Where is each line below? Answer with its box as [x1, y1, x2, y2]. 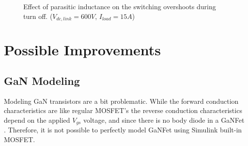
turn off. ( [23, 11, 53, 21]
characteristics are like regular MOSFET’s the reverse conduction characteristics [4, 105, 242, 115]
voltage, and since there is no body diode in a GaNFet [83, 114, 245, 125]
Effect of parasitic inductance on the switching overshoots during [23, 1, 216, 11]
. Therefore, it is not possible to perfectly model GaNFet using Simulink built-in [4, 125, 242, 135]
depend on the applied [4, 114, 70, 125]
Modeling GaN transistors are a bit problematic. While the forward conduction [4, 96, 239, 106]
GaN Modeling [4, 73, 80, 88]
